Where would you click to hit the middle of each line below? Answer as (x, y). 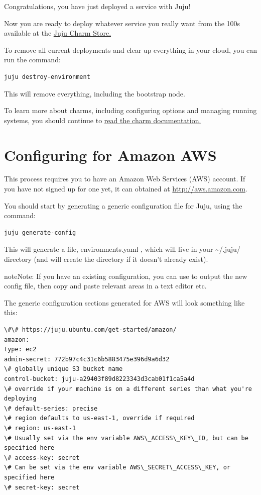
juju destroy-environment (47, 77)
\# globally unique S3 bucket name (63, 369)
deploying (20, 399)
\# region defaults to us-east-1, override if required (99, 418)
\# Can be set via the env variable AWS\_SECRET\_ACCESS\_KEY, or (117, 468)
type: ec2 (20, 350)
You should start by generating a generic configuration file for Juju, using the (123, 205)
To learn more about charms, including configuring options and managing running (130, 110)
